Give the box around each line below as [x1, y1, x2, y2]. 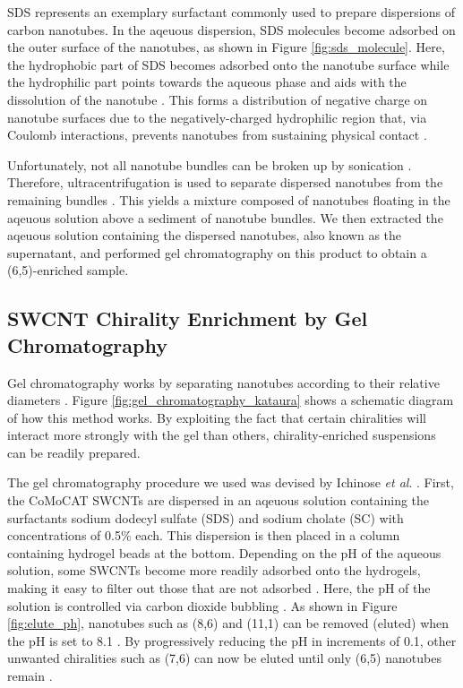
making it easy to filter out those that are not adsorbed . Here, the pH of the [7, 579, 431, 598]
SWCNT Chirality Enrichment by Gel [7, 305, 368, 332]
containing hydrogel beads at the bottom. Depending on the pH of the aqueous [7, 543, 442, 562]
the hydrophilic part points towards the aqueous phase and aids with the [7, 73, 407, 91]
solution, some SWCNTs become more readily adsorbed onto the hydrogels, [7, 561, 421, 580]
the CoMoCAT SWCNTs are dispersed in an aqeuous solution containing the [7, 491, 430, 510]
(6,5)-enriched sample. [7, 261, 129, 279]
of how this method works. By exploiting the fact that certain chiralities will [7, 408, 426, 426]
